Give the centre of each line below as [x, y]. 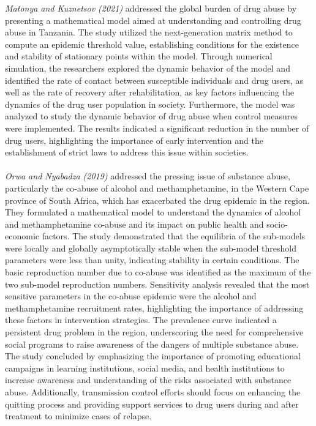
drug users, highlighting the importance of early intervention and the [134, 140]
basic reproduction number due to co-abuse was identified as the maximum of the [158, 272]
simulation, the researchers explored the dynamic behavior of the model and [148, 68]
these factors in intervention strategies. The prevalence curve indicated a [141, 320]
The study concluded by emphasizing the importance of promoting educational [153, 356]
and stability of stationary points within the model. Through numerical [139, 56]
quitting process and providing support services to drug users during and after [152, 404]
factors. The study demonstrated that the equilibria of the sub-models [174, 236]
